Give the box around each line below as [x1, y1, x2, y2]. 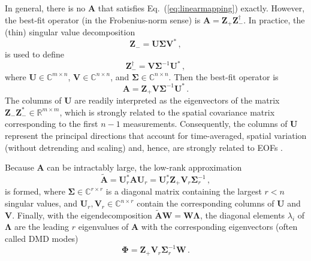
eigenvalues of [78, 220, 129, 233]
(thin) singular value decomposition [5, 26, 135, 38]
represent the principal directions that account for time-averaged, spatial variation [5, 129, 307, 142]
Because [5, 161, 34, 174]
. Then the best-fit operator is [168, 70, 279, 83]
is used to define [5, 48, 64, 60]
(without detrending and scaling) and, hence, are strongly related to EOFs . [5, 141, 283, 153]
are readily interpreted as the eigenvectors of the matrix [74, 94, 280, 107]
